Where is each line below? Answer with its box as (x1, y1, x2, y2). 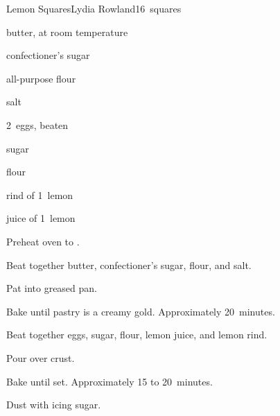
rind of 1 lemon (6, 187, 73, 202)
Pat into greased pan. (6, 281, 97, 295)
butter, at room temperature (6, 24, 128, 39)
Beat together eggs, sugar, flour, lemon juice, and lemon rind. (6, 327, 268, 342)
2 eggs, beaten (6, 117, 69, 132)
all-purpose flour (6, 71, 76, 85)
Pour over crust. (6, 350, 75, 365)
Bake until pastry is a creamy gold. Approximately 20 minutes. (6, 304, 275, 318)
